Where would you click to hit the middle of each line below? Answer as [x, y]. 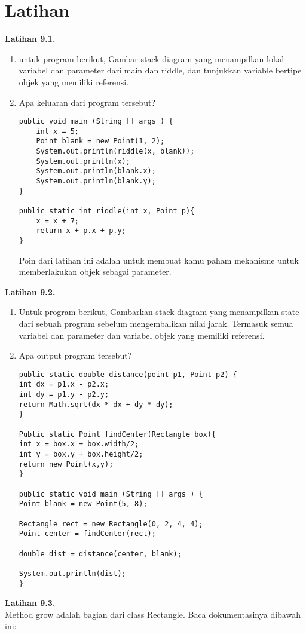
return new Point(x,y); [66, 464]
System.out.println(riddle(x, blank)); [115, 151]
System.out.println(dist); [72, 573]
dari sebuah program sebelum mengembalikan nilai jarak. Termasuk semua [156, 323]
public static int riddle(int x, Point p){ [107, 211]
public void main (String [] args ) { [96, 122]
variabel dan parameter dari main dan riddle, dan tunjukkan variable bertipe [160, 70]
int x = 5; [58, 131]
